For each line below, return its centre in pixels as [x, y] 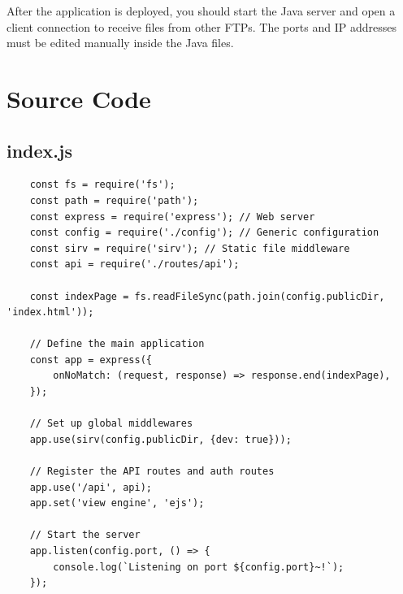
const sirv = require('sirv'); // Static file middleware [190, 248]
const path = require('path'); [114, 200]
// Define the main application [117, 344]
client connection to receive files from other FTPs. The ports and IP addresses [201, 26]
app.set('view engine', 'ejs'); [117, 503]
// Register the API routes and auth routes [152, 472]
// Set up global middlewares [111, 424]
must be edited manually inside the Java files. [120, 43]
